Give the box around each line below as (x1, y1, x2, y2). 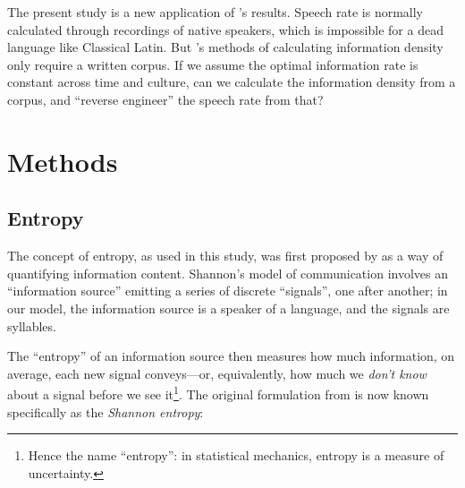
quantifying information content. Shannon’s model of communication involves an (7, 263, 448, 282)
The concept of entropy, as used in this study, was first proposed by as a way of (7, 246, 444, 265)
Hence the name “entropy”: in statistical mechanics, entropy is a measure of (28, 446, 444, 465)
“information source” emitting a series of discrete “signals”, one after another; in (7, 281, 448, 300)
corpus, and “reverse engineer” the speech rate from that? (7, 90, 324, 108)
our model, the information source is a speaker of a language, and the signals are (7, 298, 450, 317)
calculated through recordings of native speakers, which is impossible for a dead (7, 20, 444, 39)
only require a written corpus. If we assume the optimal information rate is (7, 55, 418, 73)
